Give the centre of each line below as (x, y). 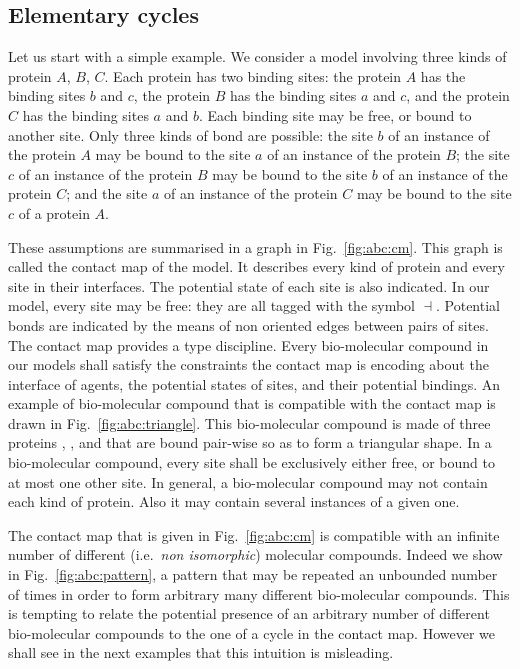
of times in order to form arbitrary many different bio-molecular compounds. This (259, 593)
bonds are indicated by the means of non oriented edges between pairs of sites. (248, 324)
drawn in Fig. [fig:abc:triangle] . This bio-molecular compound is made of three (249, 422)
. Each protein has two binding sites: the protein (253, 75)
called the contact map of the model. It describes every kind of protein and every (256, 266)
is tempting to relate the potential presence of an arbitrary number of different (249, 613)
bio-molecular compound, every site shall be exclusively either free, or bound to (251, 462)
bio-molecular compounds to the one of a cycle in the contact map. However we (251, 632)
